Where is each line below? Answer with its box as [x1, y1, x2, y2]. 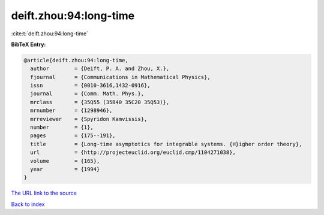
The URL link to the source [11, 189, 77, 197]
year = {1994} [30, 166, 100, 172]
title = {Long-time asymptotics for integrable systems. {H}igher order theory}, [30, 141, 302, 147]
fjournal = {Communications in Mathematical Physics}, [30, 74, 211, 80]
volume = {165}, [30, 158, 100, 164]
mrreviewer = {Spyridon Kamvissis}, [30, 116, 148, 122]
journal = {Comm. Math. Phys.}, [30, 90, 144, 97]
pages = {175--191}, [30, 132, 116, 139]
